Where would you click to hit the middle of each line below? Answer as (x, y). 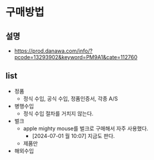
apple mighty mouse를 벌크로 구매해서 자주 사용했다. (86, 128)
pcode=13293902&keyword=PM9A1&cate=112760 (76, 57)
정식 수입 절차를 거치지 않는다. (58, 113)
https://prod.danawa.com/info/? (53, 51)
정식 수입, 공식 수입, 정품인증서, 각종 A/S (70, 99)
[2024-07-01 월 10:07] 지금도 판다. (73, 136)
